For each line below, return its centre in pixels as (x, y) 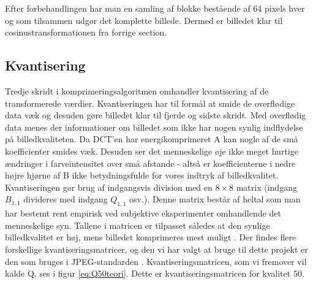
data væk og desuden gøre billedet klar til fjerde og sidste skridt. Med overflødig (156, 115)
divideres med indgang (66, 199)
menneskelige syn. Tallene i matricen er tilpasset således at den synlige (138, 225)
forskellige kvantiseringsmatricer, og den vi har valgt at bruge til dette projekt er (156, 249)
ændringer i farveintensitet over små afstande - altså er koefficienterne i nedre (150, 163)
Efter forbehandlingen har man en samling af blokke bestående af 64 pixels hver (155, 8)
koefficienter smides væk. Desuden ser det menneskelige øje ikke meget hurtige (152, 151)
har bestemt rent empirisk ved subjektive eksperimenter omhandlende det (143, 213)
